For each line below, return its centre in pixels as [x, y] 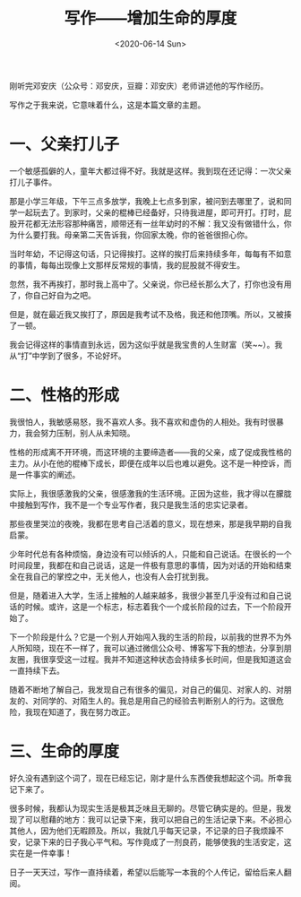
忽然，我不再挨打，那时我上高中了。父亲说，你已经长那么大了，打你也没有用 [150, 284]
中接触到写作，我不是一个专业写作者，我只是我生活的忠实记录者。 [131, 505]
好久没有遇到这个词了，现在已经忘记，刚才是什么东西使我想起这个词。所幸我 [150, 778]
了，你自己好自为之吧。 [52, 295]
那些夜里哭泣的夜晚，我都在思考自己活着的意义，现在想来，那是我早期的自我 [150, 523]
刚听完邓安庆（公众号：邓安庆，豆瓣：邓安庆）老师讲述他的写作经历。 [139, 85]
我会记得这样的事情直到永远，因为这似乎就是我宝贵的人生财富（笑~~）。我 [146, 344]
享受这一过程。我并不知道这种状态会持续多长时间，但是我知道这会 [170, 659]
